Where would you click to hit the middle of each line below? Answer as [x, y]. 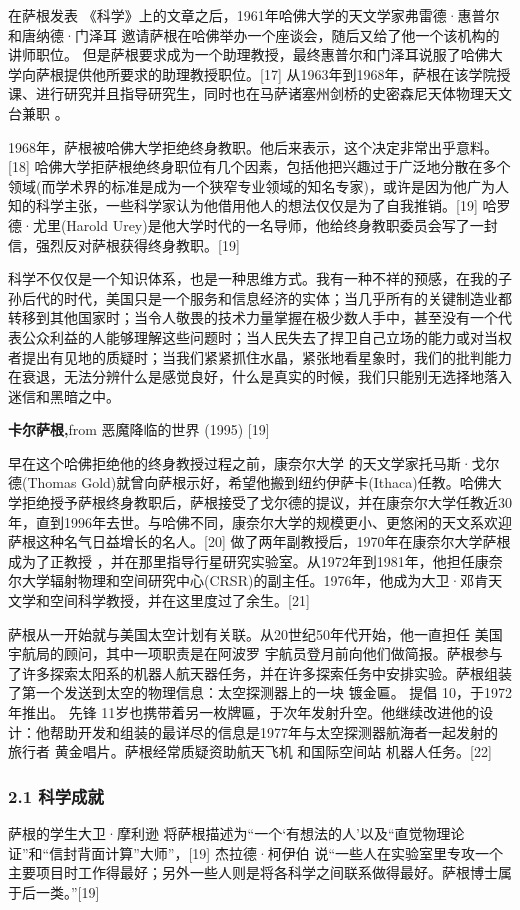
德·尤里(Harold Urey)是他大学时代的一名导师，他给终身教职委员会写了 [239, 224]
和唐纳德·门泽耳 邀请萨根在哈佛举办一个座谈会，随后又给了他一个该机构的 [254, 34]
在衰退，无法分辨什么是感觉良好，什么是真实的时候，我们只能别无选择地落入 [260, 376]
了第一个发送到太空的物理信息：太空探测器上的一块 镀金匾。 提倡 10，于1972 [260, 692]
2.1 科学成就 [56, 795]
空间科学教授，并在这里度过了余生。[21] [179, 600]
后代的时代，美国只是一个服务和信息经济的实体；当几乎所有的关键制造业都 [266, 297]
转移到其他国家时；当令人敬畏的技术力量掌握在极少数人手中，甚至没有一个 [253, 317]
